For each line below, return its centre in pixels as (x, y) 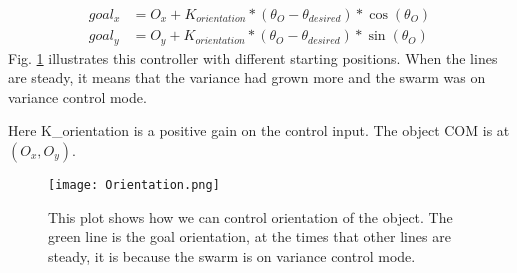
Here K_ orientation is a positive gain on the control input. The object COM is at (259, 130)
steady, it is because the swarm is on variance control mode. (232, 255)
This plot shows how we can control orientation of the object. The (250, 216)
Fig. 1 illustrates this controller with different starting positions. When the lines (253, 57)
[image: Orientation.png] (134, 184)
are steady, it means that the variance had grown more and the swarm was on (247, 77)
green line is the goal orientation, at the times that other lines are (249, 236)
